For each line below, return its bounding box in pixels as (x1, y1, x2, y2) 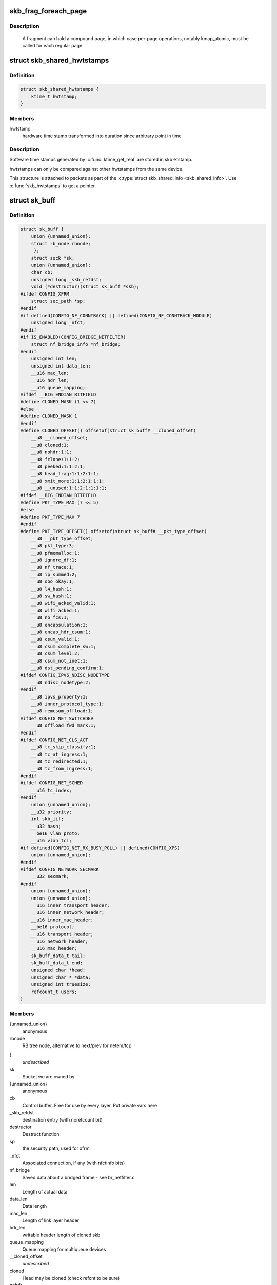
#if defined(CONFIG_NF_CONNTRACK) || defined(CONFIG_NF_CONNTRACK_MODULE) (20, 313, 213, 318)
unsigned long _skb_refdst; (31, 277, 102, 283)
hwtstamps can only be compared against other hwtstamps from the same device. (9, 166, 184, 172)
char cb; (31, 269, 53, 275)
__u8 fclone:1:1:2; (31, 456, 81, 462)
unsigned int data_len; (31, 363, 91, 369)
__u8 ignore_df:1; (31, 557, 77, 563)
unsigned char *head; (31, 967, 86, 973)
